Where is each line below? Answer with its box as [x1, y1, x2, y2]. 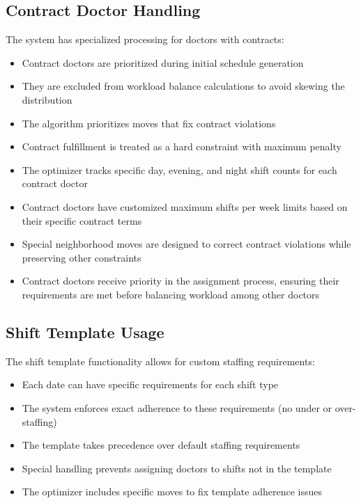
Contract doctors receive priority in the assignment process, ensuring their [22, 273, 339, 288]
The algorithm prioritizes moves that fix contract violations [22, 115, 276, 130]
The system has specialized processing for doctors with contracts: [6, 32, 284, 47]
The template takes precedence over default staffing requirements [22, 438, 300, 452]
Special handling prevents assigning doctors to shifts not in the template [22, 461, 332, 475]
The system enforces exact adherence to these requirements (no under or [22, 400, 332, 415]
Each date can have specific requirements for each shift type [22, 377, 279, 392]
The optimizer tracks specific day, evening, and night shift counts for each [22, 162, 337, 177]
